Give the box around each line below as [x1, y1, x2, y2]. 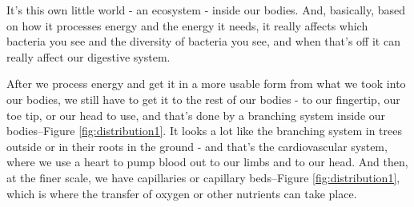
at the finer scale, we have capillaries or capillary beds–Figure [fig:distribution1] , [6, 169, 400, 185]
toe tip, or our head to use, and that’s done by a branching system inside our [6, 106, 386, 123]
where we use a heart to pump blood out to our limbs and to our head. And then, [6, 153, 408, 170]
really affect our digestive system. [6, 48, 171, 65]
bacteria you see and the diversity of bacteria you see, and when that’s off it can [6, 33, 400, 50]
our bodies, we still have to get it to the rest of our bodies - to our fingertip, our [6, 90, 400, 107]
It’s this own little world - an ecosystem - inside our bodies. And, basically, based [6, 2, 406, 18]
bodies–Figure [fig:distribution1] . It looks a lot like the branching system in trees [6, 122, 402, 139]
